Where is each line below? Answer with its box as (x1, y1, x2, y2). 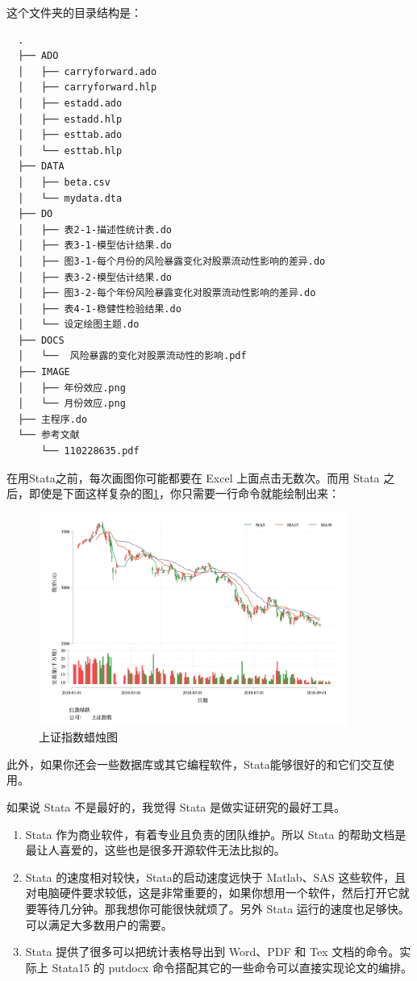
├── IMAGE (18, 366, 70, 378)
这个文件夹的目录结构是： (6, 4, 142, 20)
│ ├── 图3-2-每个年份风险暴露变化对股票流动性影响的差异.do (18, 287, 316, 299)
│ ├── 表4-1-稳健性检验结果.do (18, 303, 181, 315)
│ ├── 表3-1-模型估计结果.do (18, 240, 172, 252)
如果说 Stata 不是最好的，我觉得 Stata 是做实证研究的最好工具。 (6, 799, 345, 816)
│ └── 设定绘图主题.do (18, 319, 140, 331)
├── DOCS (18, 334, 65, 346)
